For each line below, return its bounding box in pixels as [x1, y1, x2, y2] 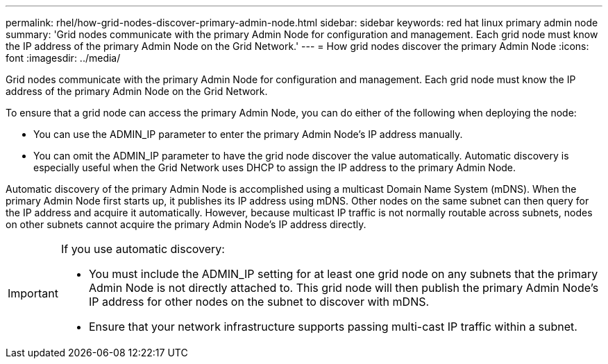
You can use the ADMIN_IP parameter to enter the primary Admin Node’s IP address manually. [33, 128, 463, 140]
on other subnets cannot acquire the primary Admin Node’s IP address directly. [6, 218, 366, 230]
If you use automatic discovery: [60, 242, 225, 256]
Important [8, 286, 58, 300]
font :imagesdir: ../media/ [6, 52, 121, 64]
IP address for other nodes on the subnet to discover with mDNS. [88, 295, 430, 309]
